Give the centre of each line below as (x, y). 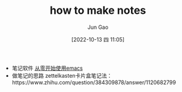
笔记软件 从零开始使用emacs (47, 68)
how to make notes (98, 11)
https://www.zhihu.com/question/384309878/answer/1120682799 (94, 82)
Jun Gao (98, 27)
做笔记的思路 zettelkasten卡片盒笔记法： (62, 75)
